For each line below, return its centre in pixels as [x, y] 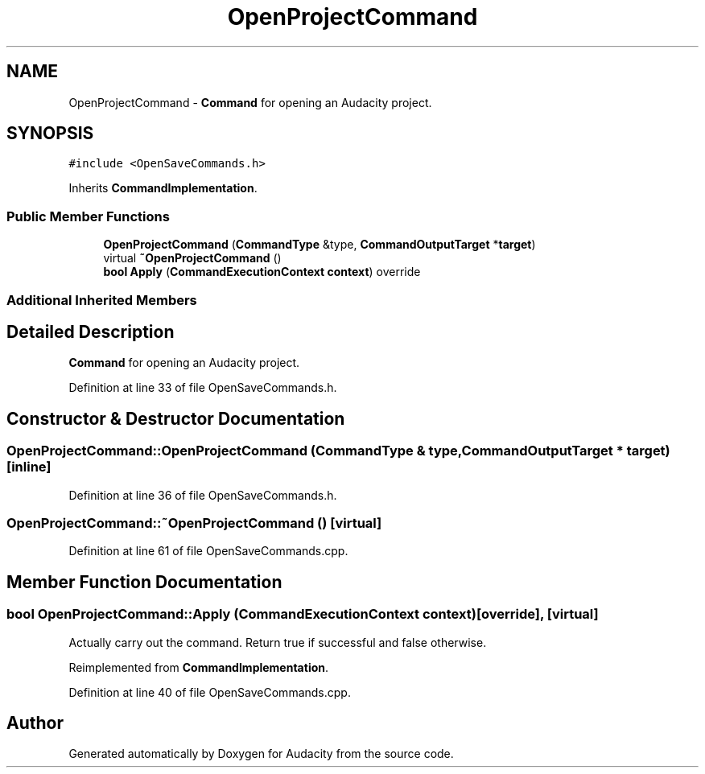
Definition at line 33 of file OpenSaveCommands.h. [203, 388]
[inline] [29, 467]
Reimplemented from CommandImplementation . [199, 667]
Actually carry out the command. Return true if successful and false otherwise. [278, 642]
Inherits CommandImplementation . [163, 188]
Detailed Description [91, 331]
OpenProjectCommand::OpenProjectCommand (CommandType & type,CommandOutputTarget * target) [338, 451]
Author [35, 723]
